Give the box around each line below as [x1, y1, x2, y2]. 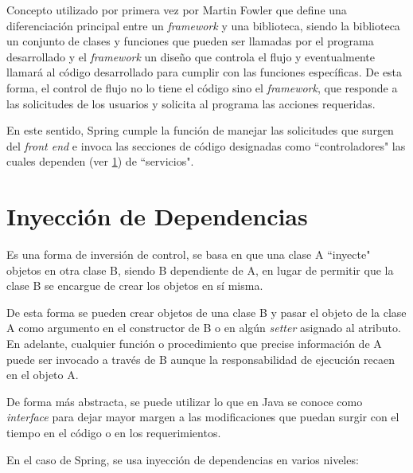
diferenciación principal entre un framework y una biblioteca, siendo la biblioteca [6, 17, 400, 33]
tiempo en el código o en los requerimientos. [6, 424, 221, 440]
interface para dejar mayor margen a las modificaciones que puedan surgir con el [6, 408, 399, 425]
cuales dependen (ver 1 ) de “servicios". [6, 153, 194, 170]
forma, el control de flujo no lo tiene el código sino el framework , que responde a [6, 79, 398, 96]
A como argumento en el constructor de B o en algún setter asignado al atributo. [6, 319, 401, 336]
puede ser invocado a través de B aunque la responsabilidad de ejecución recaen [6, 350, 395, 367]
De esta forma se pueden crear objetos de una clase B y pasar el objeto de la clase [6, 303, 407, 320]
